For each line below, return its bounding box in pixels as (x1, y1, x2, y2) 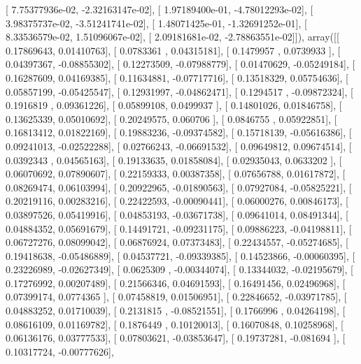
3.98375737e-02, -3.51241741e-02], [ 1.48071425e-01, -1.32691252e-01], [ (6, 15, 307, 30)
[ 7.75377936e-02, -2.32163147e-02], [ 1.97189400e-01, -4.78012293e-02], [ (6, 2, 313, 16)
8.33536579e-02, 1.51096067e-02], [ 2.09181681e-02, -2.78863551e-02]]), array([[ (6, 29, 339, 44)
